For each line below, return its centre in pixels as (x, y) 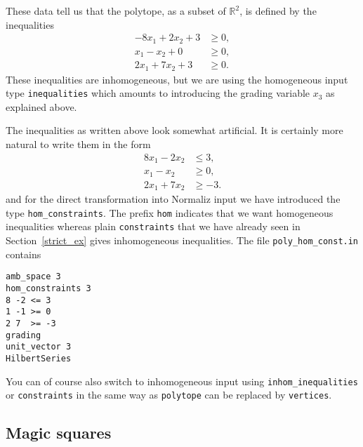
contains (24, 254)
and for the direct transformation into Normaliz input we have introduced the (173, 199)
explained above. (41, 106)
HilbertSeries (39, 358)
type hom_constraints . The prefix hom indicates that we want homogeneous (170, 212)
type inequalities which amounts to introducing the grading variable (158, 93)
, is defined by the (278, 11)
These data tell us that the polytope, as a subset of (116, 11)
